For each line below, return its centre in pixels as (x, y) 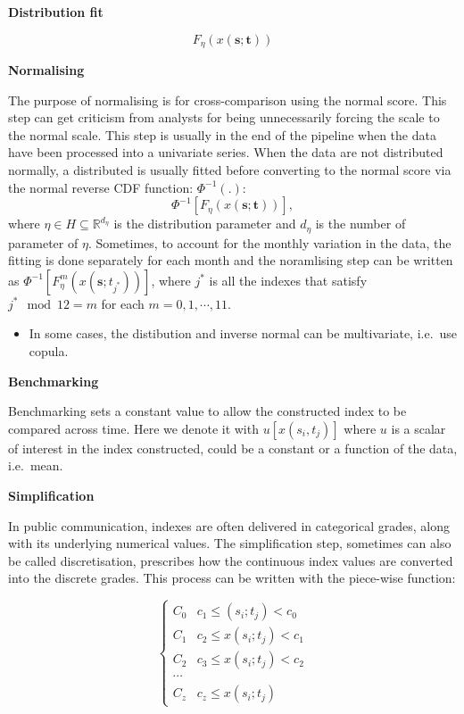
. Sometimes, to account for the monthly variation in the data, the (269, 242)
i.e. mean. (36, 465)
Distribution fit (56, 12)
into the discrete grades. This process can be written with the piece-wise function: (232, 578)
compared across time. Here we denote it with (133, 428)
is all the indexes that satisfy (288, 280)
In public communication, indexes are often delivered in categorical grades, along (229, 525)
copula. (49, 351)
